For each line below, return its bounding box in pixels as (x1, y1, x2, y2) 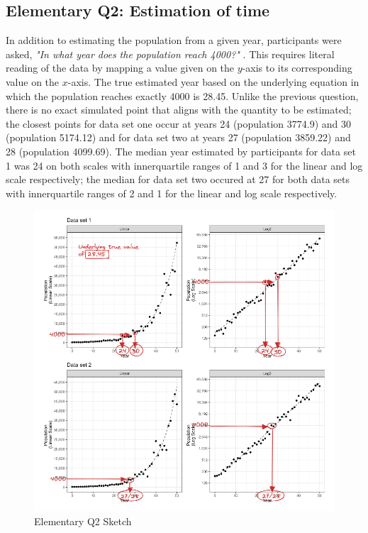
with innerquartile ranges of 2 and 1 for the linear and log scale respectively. (6, 185, 338, 200)
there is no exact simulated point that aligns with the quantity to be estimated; (6, 102, 352, 117)
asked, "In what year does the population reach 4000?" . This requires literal (6, 46, 335, 61)
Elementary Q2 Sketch (34, 513, 132, 528)
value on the (6, 74, 60, 89)
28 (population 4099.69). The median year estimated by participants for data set (6, 143, 356, 158)
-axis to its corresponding (242, 60, 352, 75)
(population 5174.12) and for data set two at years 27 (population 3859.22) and (6, 130, 351, 145)
